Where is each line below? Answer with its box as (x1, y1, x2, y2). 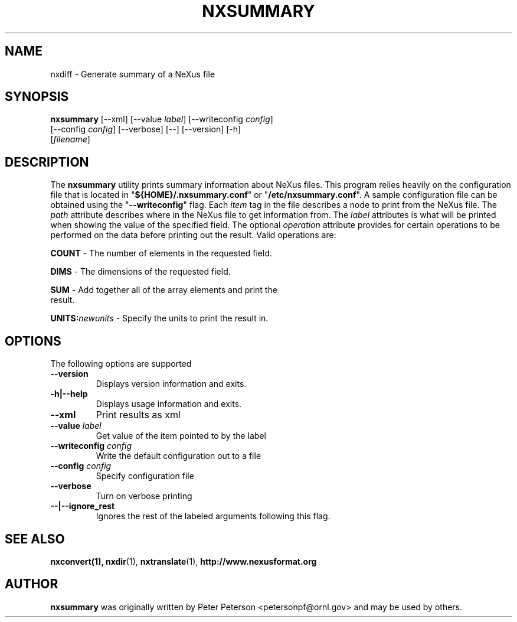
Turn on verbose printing (96, 491, 192, 501)
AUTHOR (5, 577, 58, 592)
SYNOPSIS (5, 89, 69, 105)
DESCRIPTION (5, 154, 89, 170)
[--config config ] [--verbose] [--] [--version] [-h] (50, 124, 241, 135)
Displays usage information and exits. (96, 399, 242, 409)
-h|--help (50, 389, 88, 399)
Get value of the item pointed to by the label (96, 431, 266, 441)
